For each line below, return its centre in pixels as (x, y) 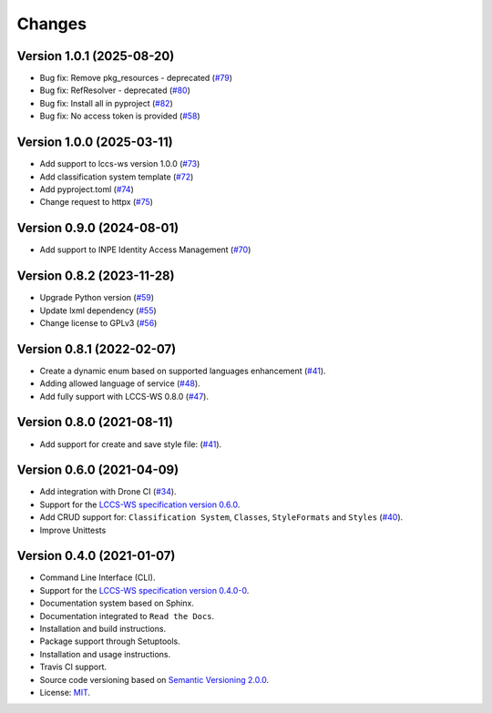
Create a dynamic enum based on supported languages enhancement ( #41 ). (183, 371)
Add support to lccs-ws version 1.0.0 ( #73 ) (120, 164)
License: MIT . (65, 693)
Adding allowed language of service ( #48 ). (120, 383)
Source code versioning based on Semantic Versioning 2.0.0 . (154, 679)
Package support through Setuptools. (110, 641)
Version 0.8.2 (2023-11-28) (96, 276)
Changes (51, 24)
